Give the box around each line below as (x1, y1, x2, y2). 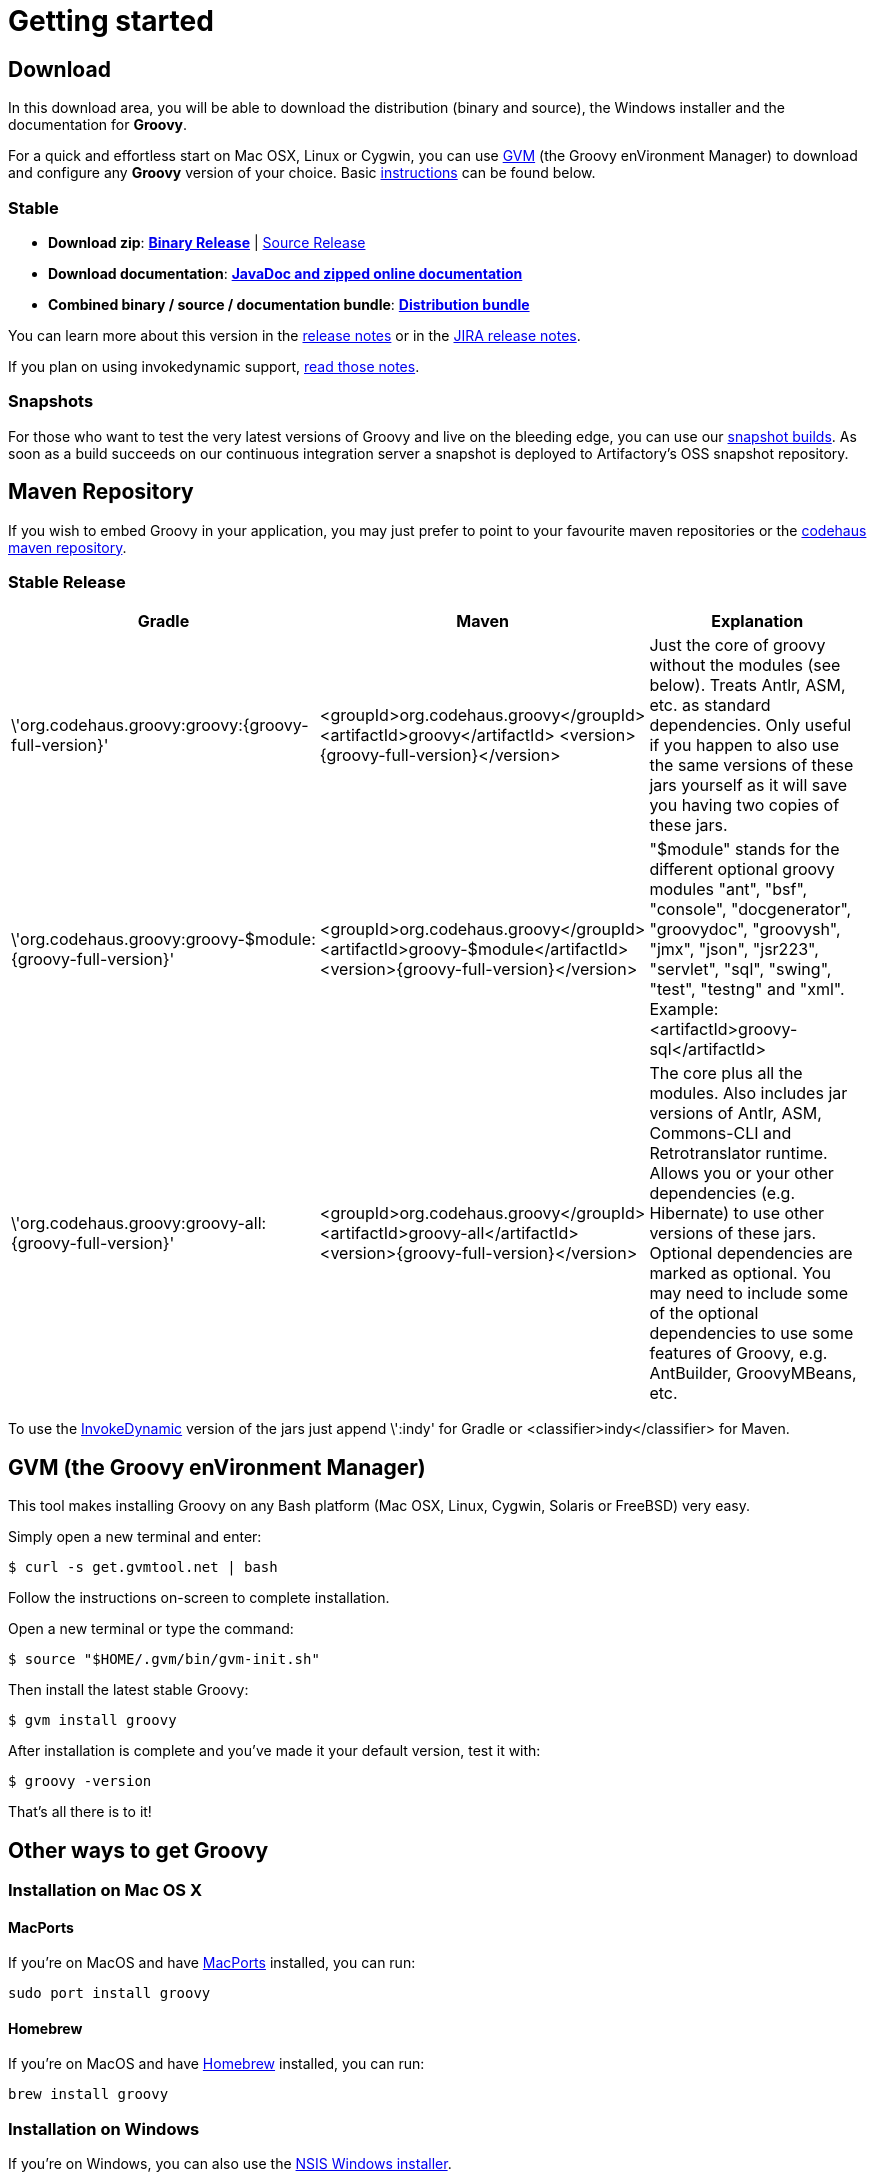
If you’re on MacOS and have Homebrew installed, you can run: (8, 2055, 425, 2073)
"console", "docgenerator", (649, 899, 852, 920)
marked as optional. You (649, 1263, 831, 1284)
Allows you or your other (649, 1163, 834, 1184)
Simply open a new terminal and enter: (8, 1528, 262, 1546)
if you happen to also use (649, 735, 840, 756)
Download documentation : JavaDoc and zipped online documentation (48, 264, 523, 282)
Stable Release (8, 571, 126, 592)
